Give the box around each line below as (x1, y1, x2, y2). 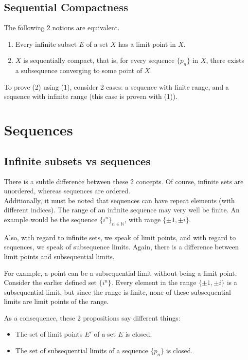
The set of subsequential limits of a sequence (15, 345, 148, 356)
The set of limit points (15, 329, 83, 339)
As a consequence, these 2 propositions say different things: (4, 312, 180, 322)
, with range (124, 214, 161, 224)
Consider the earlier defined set (4, 277, 97, 287)
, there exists (206, 55, 245, 65)
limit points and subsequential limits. (4, 251, 115, 261)
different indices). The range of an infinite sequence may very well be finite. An (4, 205, 240, 215)
